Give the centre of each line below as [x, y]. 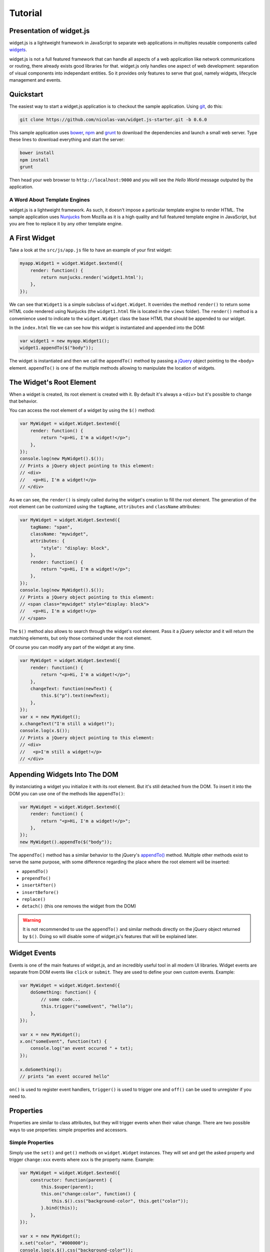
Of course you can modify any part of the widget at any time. [72, 647]
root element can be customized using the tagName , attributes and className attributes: [105, 507]
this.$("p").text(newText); [75, 696]
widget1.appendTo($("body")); [57, 348]
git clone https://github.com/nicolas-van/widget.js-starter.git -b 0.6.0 [113, 119]
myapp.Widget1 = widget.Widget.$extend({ [71, 263]
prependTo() [36, 878]
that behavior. [23, 401]
